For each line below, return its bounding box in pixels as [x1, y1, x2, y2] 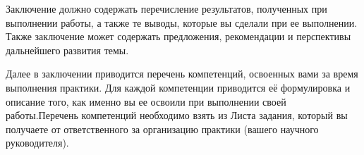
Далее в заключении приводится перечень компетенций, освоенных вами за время [6, 66, 358, 81]
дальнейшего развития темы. [6, 42, 129, 57]
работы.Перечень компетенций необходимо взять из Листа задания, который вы [6, 108, 348, 123]
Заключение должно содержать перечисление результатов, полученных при [6, 1, 327, 15]
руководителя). [6, 135, 69, 150]
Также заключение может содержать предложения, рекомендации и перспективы [6, 29, 351, 44]
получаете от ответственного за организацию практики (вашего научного [6, 121, 319, 136]
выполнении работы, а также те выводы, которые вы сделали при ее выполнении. [6, 15, 358, 30]
